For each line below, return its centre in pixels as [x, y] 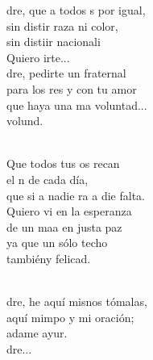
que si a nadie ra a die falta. [76, 195]
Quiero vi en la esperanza [69, 211]
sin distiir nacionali [54, 42]
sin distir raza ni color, [62, 25]
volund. [25, 121]
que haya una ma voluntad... [77, 105]
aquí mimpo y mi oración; [70, 317]
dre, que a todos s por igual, [76, 10]
